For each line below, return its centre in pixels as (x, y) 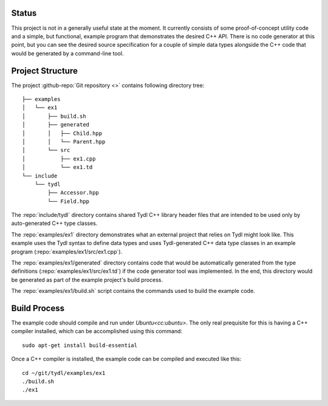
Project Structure (45, 71)
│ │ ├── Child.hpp (62, 133)
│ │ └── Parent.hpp (64, 142)
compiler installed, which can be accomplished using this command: (97, 331)
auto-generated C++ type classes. (54, 223)
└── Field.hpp (69, 201)
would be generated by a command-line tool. (67, 53)
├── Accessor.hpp (73, 193)
